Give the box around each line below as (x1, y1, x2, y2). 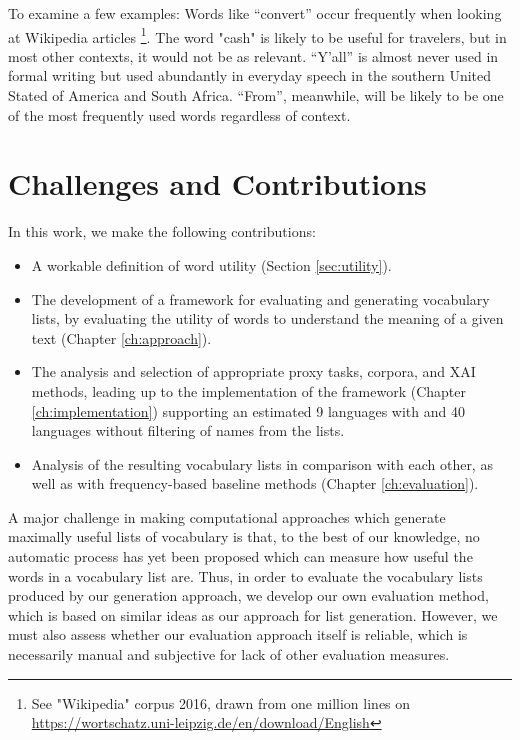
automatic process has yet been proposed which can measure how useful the (8, 546, 473, 567)
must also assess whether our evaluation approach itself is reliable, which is (8, 624, 468, 645)
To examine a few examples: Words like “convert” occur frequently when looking (8, 3, 502, 23)
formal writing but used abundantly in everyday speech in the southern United (8, 65, 492, 86)
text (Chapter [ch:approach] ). (31, 327, 212, 348)
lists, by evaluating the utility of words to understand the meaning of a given (31, 308, 504, 329)
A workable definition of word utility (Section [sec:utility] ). (31, 254, 392, 275)
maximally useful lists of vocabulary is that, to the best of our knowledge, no (8, 526, 480, 547)
